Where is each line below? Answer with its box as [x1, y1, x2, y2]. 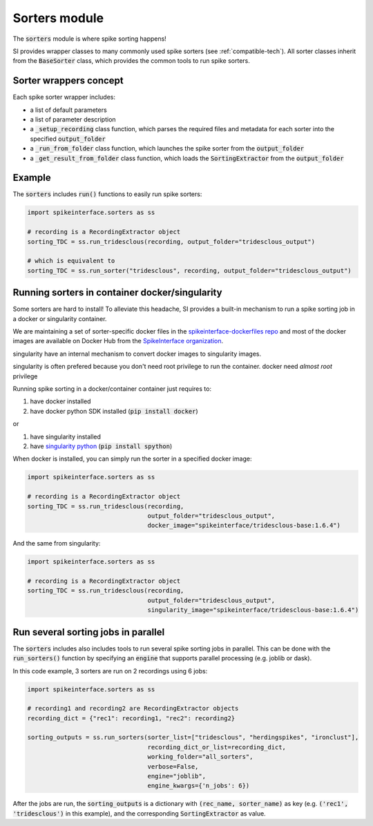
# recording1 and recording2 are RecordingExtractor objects [27, 704, 239, 713]
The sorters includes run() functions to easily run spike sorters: [12, 190, 202, 198]
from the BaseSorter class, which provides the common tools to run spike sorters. [12, 57, 250, 65]
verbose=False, [147, 762, 199, 770]
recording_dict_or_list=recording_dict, [147, 743, 287, 751]
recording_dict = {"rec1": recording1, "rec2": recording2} [27, 714, 236, 722]
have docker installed [30, 397, 91, 405]
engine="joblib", [147, 772, 207, 780]
